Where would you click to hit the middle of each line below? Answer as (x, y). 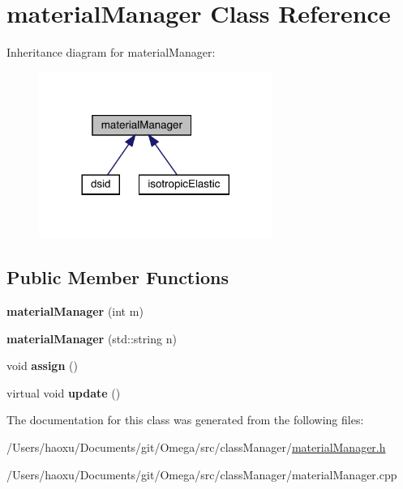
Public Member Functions (118, 277)
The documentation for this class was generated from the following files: (185, 420)
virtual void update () (64, 392)
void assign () (42, 366)
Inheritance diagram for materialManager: (111, 52)
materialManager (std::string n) (92, 338)
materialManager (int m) (75, 310)
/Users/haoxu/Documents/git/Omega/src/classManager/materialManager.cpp (202, 474)
